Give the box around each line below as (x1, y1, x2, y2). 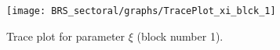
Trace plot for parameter (6, 27, 125, 44)
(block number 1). (136, 27, 224, 44)
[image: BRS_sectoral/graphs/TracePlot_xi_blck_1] (6, 5, 276, 16)
